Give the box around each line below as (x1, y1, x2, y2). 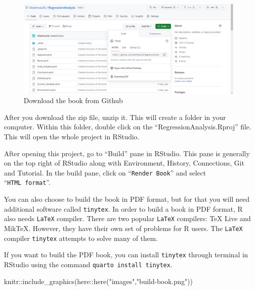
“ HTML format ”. (4, 177, 50, 187)
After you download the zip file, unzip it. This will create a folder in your (4, 112, 226, 122)
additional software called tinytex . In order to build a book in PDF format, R (4, 203, 243, 214)
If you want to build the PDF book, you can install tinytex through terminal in (4, 249, 248, 260)
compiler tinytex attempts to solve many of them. (4, 232, 158, 243)
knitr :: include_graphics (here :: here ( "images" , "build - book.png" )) (4, 276, 193, 286)
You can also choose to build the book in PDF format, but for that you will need (4, 194, 250, 204)
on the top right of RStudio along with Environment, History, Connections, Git (4, 158, 245, 168)
